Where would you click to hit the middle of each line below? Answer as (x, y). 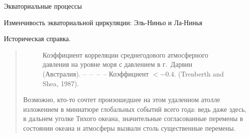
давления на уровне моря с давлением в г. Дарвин (117, 64)
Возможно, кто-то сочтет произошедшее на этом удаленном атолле (122, 99)
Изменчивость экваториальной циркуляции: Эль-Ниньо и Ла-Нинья (103, 22)
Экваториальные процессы (43, 6)
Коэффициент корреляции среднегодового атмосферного (125, 54)
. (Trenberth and (199, 73)
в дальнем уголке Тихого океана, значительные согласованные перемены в (133, 118)
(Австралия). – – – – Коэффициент (96, 73)
